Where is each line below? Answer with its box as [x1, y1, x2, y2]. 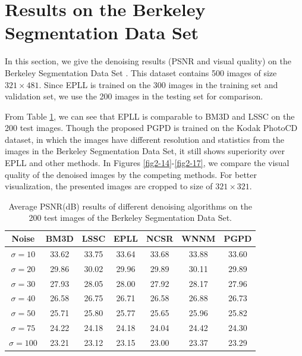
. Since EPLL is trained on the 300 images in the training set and [39, 78, 278, 90]
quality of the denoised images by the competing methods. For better [5, 168, 257, 180]
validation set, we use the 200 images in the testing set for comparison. [5, 90, 263, 102]
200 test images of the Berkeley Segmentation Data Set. [29, 211, 232, 224]
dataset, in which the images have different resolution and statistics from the [5, 133, 284, 145]
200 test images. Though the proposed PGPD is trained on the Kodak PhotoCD [5, 121, 298, 134]
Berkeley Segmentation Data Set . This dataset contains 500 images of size [5, 66, 277, 79]
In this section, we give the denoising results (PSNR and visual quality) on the [5, 55, 291, 67]
